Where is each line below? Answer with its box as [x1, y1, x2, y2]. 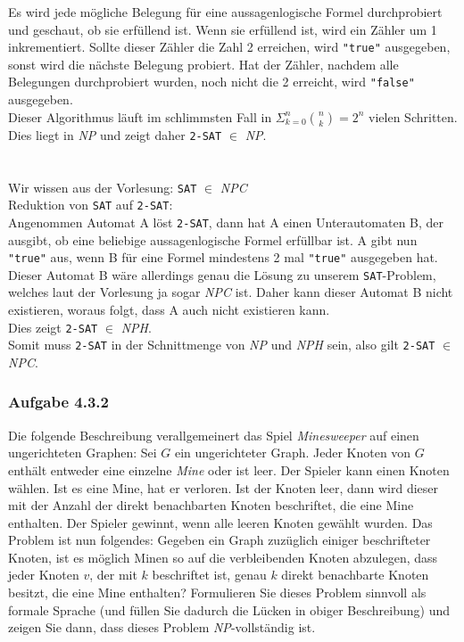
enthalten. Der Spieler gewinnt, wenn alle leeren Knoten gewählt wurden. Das [8, 513, 433, 531]
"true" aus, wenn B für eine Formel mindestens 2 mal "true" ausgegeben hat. [8, 248, 438, 267]
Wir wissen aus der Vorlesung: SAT [8, 177, 197, 196]
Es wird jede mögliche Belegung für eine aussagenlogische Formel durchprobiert [8, 3, 443, 21]
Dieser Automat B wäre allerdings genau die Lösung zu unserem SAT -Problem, [8, 265, 436, 284]
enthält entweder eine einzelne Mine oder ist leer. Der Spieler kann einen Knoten [8, 460, 450, 479]
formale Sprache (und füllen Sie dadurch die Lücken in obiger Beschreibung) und [8, 600, 450, 619]
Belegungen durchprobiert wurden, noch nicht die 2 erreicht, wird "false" [8, 72, 415, 91]
